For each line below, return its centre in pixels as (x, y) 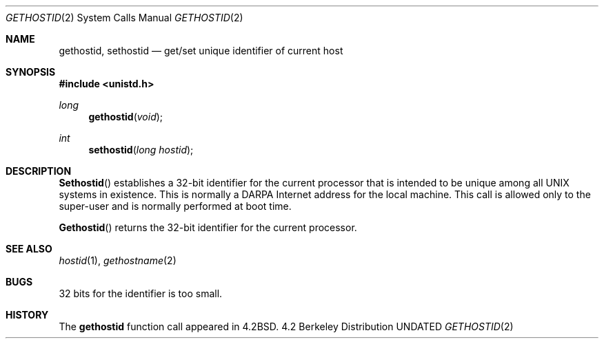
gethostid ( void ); (126, 117)
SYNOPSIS (31, 72)
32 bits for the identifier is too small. (141, 293)
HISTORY (27, 315)
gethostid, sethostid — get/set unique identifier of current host (201, 51)
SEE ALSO (29, 249)
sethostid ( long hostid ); (141, 150)
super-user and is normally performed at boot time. (175, 206)
